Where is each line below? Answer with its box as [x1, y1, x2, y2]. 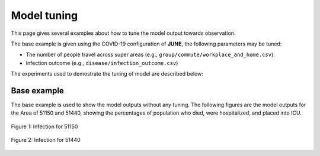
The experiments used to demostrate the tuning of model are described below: [11, 70, 204, 77]
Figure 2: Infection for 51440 [11, 136, 81, 144]
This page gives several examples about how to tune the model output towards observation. [11, 30, 236, 37]
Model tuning [11, 9, 78, 22]
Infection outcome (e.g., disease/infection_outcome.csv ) [25, 59, 178, 66]
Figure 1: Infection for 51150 [11, 123, 78, 130]
